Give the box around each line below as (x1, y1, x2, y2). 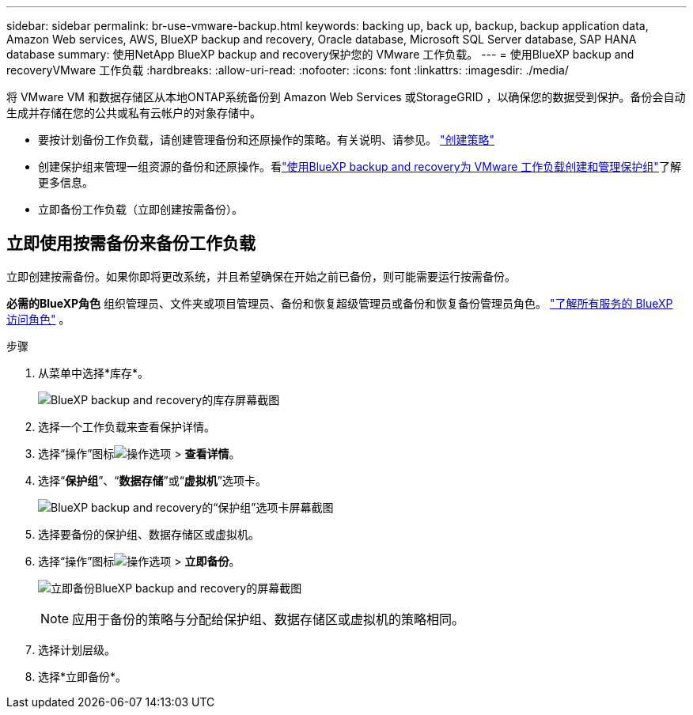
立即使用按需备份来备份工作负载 (6, 233, 256, 254)
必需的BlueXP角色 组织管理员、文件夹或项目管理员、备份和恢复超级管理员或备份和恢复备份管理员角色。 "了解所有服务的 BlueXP (6, 296, 673, 310)
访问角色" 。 (6, 312, 70, 326)
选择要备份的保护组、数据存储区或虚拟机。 (38, 527, 259, 541)
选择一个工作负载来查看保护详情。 (38, 419, 215, 433)
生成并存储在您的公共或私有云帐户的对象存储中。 (6, 106, 261, 119)
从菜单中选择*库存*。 (38, 365, 150, 380)
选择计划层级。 (38, 642, 116, 656)
